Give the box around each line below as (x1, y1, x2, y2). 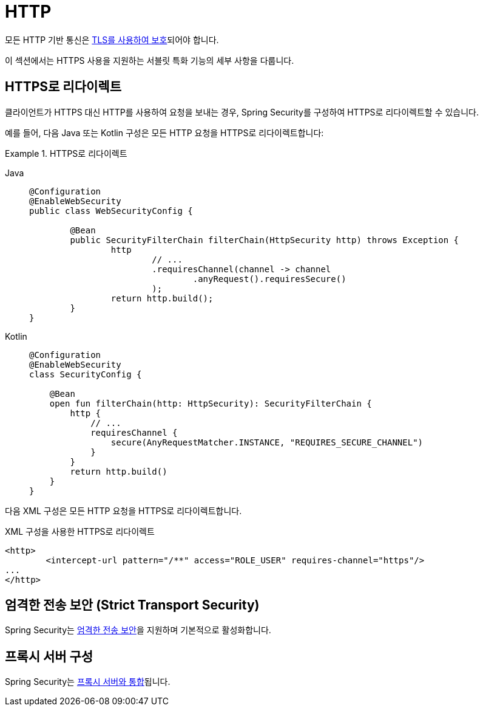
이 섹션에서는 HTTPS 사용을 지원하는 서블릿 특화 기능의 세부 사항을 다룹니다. (5, 55, 294, 66)
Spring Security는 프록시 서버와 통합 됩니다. (5, 676, 171, 687)
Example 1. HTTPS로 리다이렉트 (5, 148, 127, 159)
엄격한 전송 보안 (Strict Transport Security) (5, 597, 260, 613)
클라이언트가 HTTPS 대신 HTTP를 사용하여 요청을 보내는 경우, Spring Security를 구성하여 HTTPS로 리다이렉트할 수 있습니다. (5, 106, 479, 117)
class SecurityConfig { (29, 369, 142, 379)
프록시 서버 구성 (5, 648, 93, 664)
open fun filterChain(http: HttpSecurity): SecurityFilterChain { (49, 398, 372, 408)
